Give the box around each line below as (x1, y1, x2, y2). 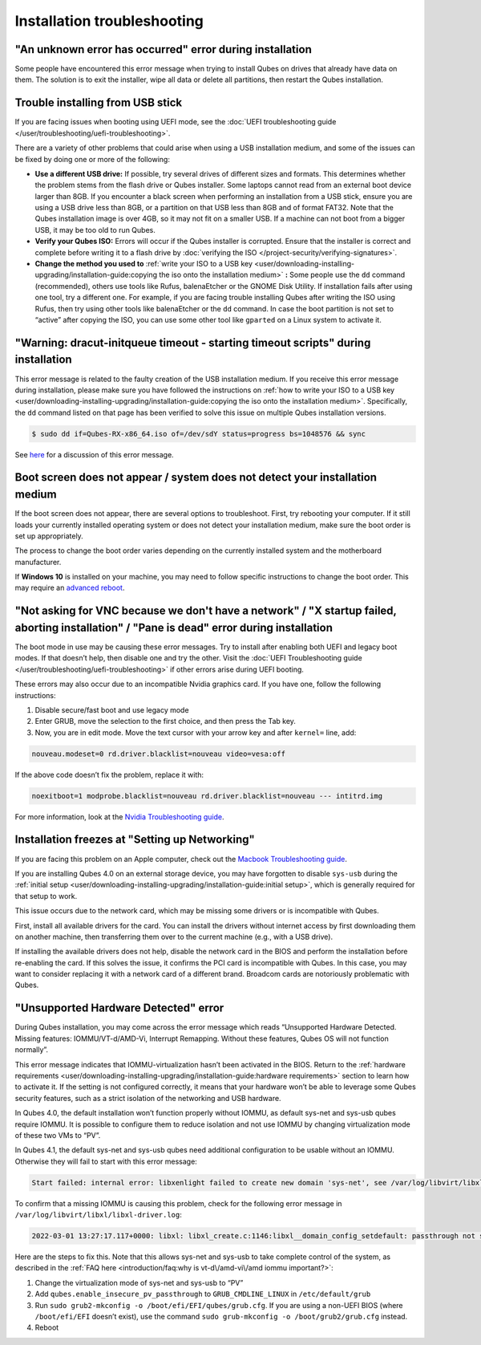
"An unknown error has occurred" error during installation (14, 43, 312, 56)
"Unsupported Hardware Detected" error (14, 1002, 224, 1015)
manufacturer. (14, 557, 62, 567)
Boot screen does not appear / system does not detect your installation (14, 470, 377, 485)
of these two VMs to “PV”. (14, 1130, 101, 1140)
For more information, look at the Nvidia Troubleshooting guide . (14, 811, 224, 822)
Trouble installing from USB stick (14, 96, 183, 110)
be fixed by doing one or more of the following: (14, 154, 170, 164)
